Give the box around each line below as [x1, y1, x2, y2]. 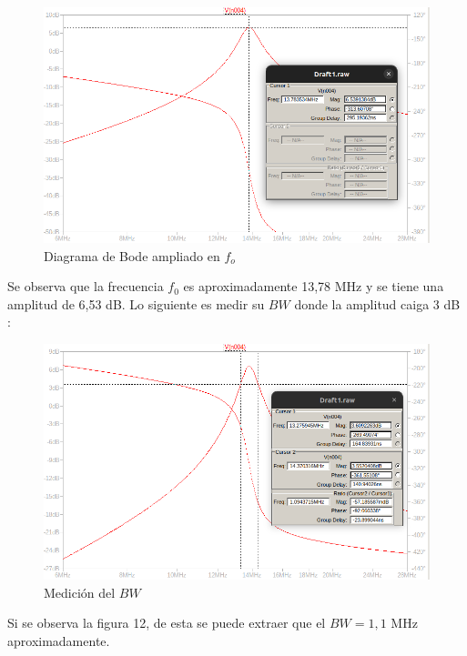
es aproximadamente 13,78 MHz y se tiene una [183, 277, 444, 296]
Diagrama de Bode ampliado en [44, 246, 220, 265]
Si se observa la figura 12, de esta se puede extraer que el [7, 613, 326, 632]
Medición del [44, 582, 116, 601]
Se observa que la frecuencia [7, 277, 164, 296]
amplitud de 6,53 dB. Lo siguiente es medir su [7, 294, 265, 313]
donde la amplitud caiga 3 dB [294, 294, 461, 313]
